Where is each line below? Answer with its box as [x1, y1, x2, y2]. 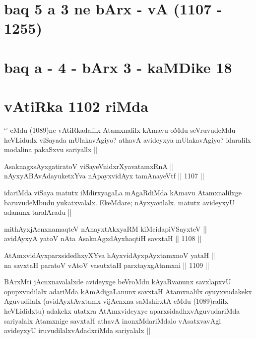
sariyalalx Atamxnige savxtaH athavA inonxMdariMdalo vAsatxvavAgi [4, 315, 221, 326]
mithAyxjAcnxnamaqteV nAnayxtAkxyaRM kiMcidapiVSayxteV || [4, 223, 207, 234]
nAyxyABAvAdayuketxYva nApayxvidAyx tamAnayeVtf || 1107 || [4, 170, 204, 181]
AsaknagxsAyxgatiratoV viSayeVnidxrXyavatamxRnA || [4, 161, 174, 171]
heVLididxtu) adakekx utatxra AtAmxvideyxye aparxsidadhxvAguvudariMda [4, 305, 240, 316]
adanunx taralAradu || [4, 207, 72, 217]
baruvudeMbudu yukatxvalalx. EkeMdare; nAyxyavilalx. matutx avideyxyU [4, 197, 235, 207]
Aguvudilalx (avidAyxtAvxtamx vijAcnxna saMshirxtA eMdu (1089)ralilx [4, 296, 228, 306]
